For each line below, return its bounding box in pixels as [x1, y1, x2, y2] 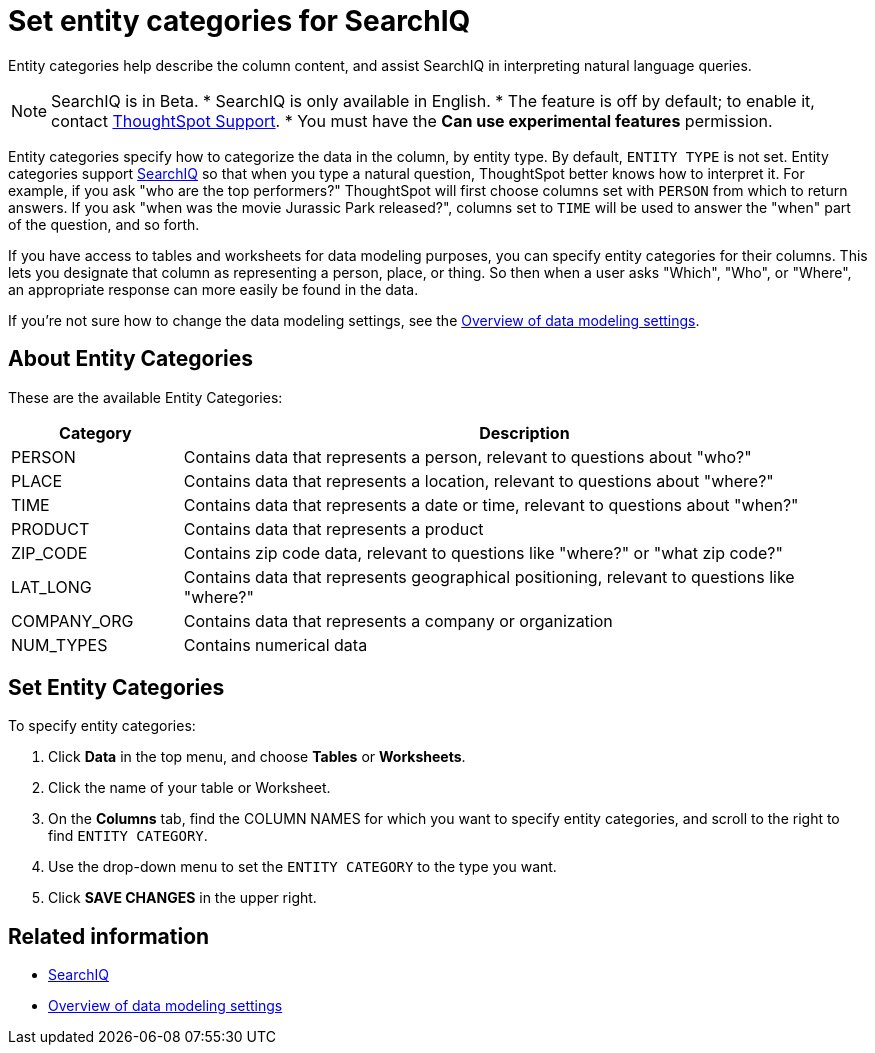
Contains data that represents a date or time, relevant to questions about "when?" [183, 494, 799, 515]
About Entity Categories [8, 346, 253, 372]
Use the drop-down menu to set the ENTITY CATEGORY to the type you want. [48, 858, 557, 876]
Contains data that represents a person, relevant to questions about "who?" [183, 446, 752, 467]
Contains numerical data [183, 634, 368, 655]
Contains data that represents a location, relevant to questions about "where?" [183, 470, 774, 491]
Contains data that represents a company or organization [183, 610, 613, 631]
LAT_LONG [11, 576, 92, 597]
